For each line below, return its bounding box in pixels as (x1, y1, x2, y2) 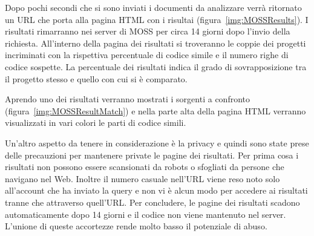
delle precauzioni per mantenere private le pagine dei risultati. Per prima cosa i (5, 148, 299, 161)
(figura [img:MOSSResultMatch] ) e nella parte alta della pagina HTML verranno (5, 104, 306, 117)
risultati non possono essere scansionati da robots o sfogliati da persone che (5, 160, 284, 173)
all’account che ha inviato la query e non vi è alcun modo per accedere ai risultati (5, 184, 308, 197)
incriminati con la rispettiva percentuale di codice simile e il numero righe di (5, 48, 289, 61)
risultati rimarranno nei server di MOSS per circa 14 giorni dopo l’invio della (5, 25, 290, 38)
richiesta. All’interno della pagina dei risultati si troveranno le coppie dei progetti (5, 36, 306, 49)
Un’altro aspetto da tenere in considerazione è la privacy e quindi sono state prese (5, 136, 309, 149)
